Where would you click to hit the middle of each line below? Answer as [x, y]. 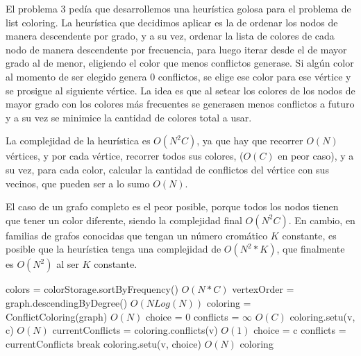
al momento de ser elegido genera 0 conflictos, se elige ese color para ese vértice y [178, 76]
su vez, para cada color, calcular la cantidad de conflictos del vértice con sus [167, 169]
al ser [68, 264]
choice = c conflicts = [300, 330]
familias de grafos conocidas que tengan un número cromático [137, 235]
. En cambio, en [322, 220]
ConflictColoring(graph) [57, 316]
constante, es [309, 235]
